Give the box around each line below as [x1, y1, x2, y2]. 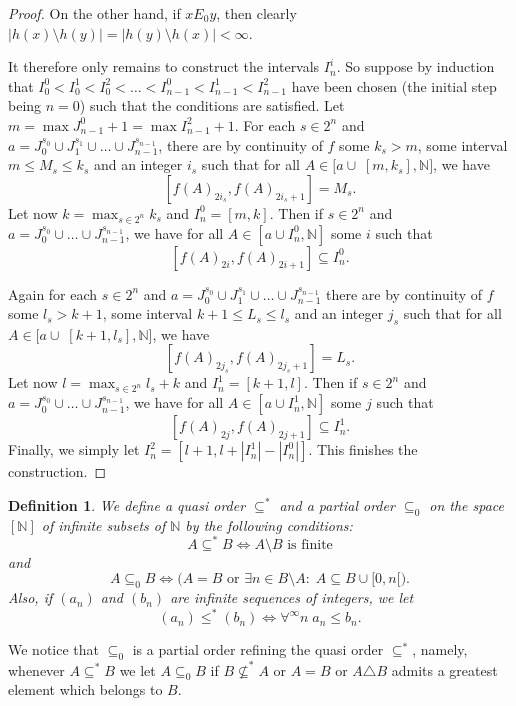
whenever [8, 659, 65, 680]
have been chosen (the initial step [291, 75, 497, 96]
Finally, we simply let [8, 439, 140, 460]
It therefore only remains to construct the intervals [8, 56, 320, 77]
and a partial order [279, 494, 395, 515]
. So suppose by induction [336, 56, 495, 77]
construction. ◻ [8, 461, 107, 482]
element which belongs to [8, 679, 163, 700]
